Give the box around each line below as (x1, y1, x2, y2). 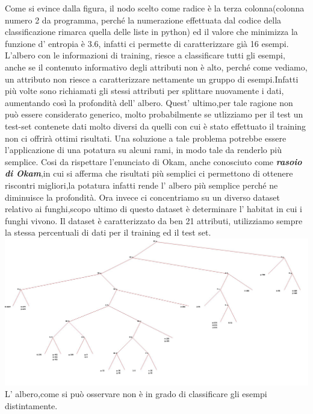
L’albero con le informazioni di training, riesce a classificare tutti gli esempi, (5, 49, 285, 61)
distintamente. (5, 399, 58, 412)
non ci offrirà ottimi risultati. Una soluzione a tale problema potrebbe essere (5, 131, 287, 144)
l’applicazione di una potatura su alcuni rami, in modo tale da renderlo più (5, 143, 282, 156)
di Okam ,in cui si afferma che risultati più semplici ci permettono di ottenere (5, 167, 293, 180)
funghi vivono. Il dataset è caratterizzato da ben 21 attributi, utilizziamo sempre (5, 214, 303, 227)
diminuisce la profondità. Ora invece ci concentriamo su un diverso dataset (5, 190, 280, 203)
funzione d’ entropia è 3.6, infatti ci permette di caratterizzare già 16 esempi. (5, 37, 289, 49)
